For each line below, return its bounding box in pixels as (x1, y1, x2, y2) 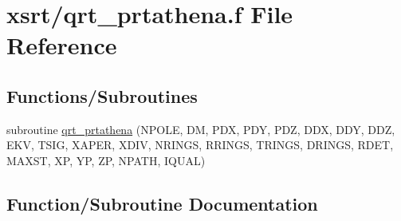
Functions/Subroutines (6, 83, 198, 108)
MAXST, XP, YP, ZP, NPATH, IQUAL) (6, 152, 206, 168)
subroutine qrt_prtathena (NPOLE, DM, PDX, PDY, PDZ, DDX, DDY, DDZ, (6, 120, 395, 137)
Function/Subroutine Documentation (6, 191, 318, 215)
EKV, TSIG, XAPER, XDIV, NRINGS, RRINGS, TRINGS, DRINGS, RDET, (6, 136, 394, 153)
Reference (6, 29, 117, 61)
